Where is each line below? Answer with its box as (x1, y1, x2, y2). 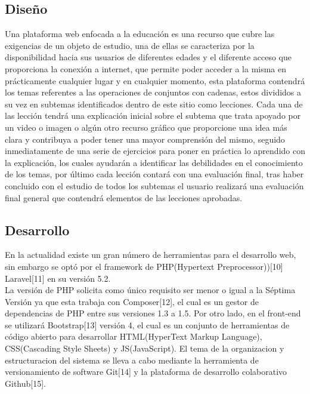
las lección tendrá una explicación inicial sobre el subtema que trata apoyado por (5, 109, 301, 122)
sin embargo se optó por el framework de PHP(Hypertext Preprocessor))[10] (5, 260, 283, 272)
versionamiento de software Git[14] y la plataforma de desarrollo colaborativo (5, 365, 287, 378)
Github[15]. (5, 377, 46, 389)
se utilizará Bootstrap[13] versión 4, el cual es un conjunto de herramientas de (5, 318, 290, 331)
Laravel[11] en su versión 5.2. (5, 272, 111, 284)
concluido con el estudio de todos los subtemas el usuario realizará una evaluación (5, 179, 304, 192)
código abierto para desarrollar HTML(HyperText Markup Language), (5, 330, 262, 343)
